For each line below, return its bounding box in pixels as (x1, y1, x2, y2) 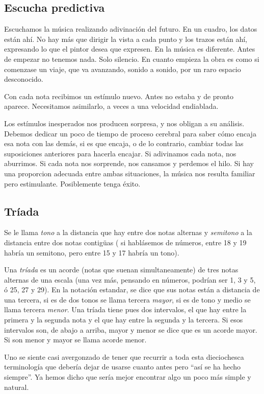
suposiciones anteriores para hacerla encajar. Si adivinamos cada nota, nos (4, 148, 236, 158)
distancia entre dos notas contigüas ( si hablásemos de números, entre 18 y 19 (4, 237, 247, 247)
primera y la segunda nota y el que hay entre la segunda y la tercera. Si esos (4, 314, 243, 325)
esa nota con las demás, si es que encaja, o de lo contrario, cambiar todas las (4, 138, 244, 149)
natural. (4, 381, 29, 392)
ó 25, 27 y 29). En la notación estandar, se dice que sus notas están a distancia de (4, 284, 260, 295)
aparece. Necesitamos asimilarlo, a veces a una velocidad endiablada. (4, 101, 219, 111)
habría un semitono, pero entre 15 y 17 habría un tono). (4, 247, 179, 258)
